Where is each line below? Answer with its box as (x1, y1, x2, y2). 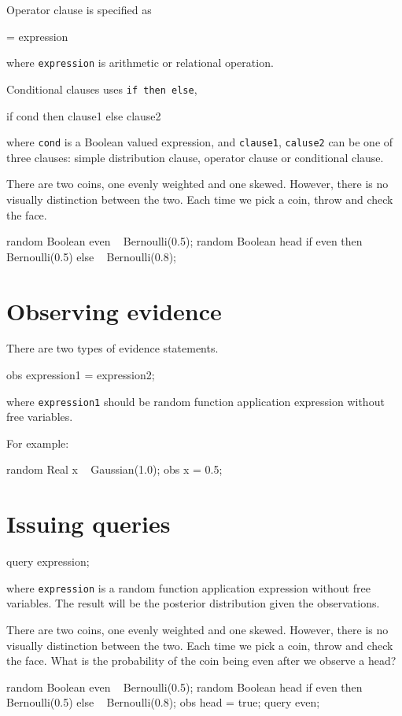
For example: (6, 434, 69, 451)
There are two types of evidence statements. (6, 340, 219, 356)
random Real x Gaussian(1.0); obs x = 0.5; (6, 461, 223, 478)
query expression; (6, 553, 90, 570)
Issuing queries (6, 507, 171, 540)
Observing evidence (6, 294, 222, 327)
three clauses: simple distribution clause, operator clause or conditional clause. (6, 149, 384, 165)
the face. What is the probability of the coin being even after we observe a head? (6, 652, 396, 669)
